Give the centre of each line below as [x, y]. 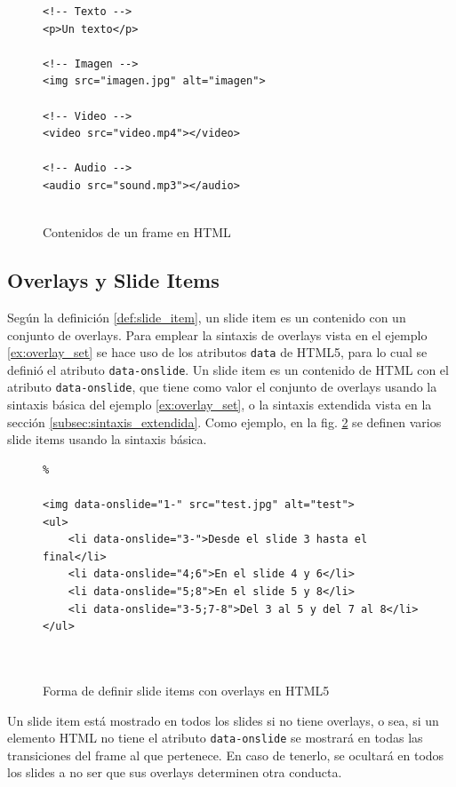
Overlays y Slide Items [113, 280]
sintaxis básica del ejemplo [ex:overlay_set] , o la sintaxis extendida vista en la [220, 405]
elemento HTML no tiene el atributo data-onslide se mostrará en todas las [215, 738]
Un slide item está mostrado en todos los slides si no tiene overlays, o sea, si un [223, 720]
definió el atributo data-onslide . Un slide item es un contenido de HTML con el [228, 369]
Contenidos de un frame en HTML [137, 232]
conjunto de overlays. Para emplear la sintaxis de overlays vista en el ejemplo [217, 334]
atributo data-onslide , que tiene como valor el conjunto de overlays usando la [222, 387]
